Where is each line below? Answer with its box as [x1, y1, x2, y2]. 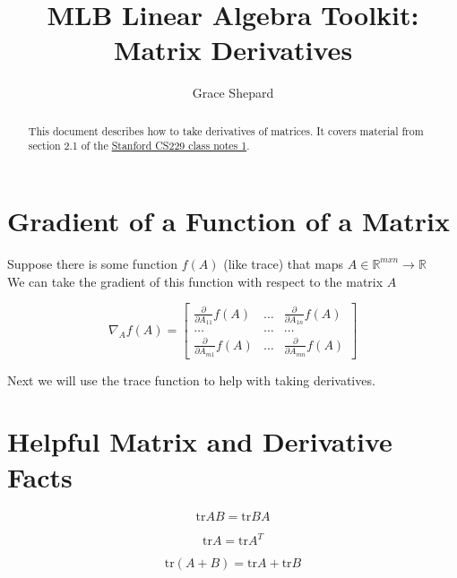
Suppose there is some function [7, 254, 178, 272]
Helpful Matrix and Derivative [7, 423, 392, 460]
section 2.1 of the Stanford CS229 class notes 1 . [28, 138, 250, 153]
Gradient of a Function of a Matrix [7, 203, 450, 239]
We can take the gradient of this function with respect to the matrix [7, 272, 384, 290]
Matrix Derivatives [113, 31, 353, 68]
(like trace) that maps [223, 254, 344, 272]
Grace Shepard [192, 83, 274, 102]
